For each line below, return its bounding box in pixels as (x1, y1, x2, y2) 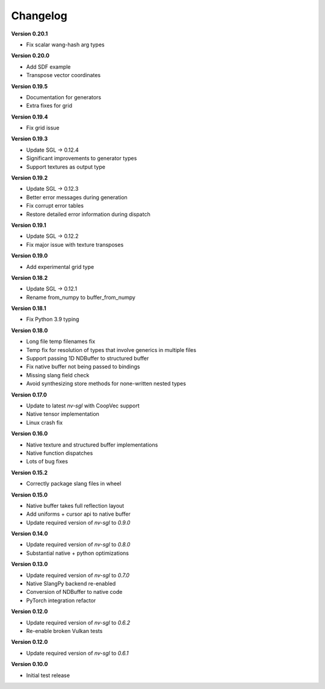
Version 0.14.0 (11, 530, 48, 537)
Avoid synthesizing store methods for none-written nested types (26, 380, 187, 388)
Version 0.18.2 (11, 274, 48, 281)
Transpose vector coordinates (26, 72, 101, 79)
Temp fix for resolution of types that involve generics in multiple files (26, 346, 197, 353)
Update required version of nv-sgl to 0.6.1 (26, 649, 129, 657)
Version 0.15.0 (11, 491, 48, 498)
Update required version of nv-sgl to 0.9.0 (26, 519, 131, 526)
